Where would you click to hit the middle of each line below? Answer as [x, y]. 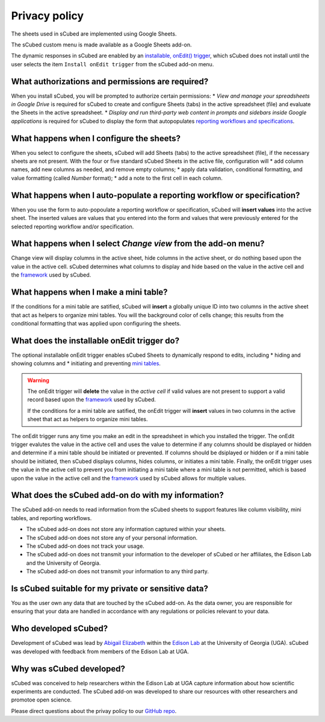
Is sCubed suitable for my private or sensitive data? [110, 589]
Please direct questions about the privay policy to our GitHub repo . [94, 711]
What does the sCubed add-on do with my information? [117, 495]
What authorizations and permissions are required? [110, 81]
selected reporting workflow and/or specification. [73, 227]
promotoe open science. [42, 700]
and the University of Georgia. [63, 563]
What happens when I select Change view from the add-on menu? [138, 244]
